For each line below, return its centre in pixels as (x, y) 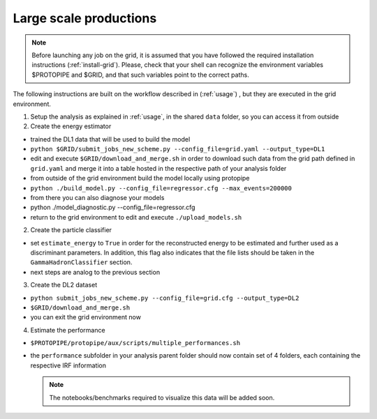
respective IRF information (68, 365)
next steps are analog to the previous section (95, 272)
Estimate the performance (68, 330)
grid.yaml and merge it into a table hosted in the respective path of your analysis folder (158, 168)
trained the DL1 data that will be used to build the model (110, 139)
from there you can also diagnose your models (97, 198)
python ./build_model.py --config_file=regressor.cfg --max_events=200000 (161, 188)
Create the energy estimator (71, 126)
